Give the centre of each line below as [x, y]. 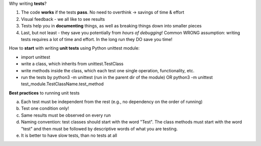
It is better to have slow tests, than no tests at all [69, 135]
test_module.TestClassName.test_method [62, 84]
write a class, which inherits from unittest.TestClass [72, 64]
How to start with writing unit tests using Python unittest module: [74, 48]
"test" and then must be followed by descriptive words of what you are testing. [99, 129]
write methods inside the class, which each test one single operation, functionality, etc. [108, 70]
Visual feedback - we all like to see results [63, 19]
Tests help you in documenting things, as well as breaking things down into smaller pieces [111, 26]
